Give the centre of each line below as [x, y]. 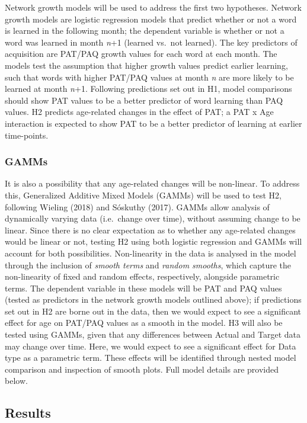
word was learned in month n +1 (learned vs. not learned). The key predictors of [151, 42]
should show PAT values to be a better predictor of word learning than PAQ [144, 100]
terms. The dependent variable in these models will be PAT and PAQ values [143, 288]
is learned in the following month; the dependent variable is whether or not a [145, 31]
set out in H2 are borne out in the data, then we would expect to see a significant [153, 311]
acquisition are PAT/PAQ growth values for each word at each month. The [141, 54]
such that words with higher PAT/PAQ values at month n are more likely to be [149, 77]
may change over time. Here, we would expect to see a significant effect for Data [151, 346]
